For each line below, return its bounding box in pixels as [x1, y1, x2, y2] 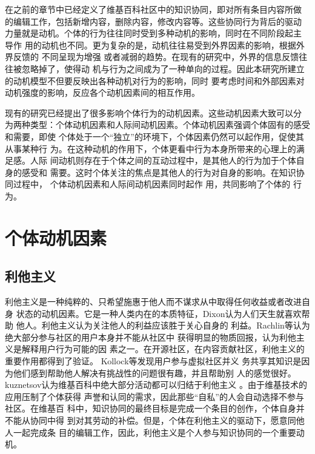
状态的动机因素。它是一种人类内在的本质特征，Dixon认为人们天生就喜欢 [16, 307, 302, 319]
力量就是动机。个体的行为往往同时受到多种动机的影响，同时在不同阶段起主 [5, 27, 302, 39]
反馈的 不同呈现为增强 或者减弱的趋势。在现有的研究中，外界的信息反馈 [13, 50, 299, 63]
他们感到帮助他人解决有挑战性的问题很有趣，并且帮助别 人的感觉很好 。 [13, 366, 296, 379]
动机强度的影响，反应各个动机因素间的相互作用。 [5, 86, 200, 99]
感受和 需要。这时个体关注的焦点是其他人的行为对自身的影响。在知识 [21, 165, 296, 178]
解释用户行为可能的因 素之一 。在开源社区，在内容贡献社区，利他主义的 [21, 342, 305, 355]
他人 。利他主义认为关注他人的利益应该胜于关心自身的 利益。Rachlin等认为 [16, 319, 310, 332]
